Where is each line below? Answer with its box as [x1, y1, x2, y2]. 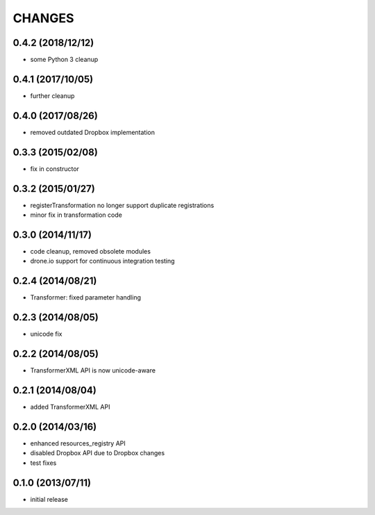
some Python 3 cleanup [30, 56, 99, 64]
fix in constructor [30, 164, 80, 173]
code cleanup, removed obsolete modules [30, 247, 151, 255]
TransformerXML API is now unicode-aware [30, 366, 156, 375]
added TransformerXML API [30, 403, 110, 411]
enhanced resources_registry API [30, 439, 126, 448]
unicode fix [30, 330, 62, 338]
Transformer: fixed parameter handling [30, 293, 142, 302]
